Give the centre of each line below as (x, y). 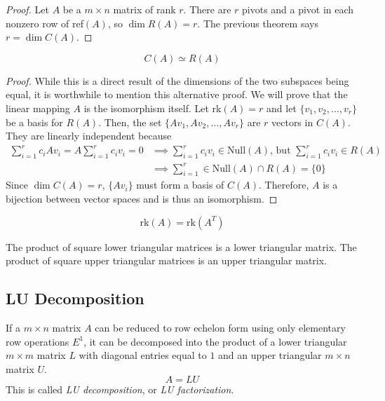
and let (282, 108)
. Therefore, (284, 185)
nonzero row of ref (45, 23)
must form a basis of (180, 185)
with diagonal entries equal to (143, 355)
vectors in (292, 122)
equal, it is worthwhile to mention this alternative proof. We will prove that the (177, 94)
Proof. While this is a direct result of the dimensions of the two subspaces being (177, 80)
